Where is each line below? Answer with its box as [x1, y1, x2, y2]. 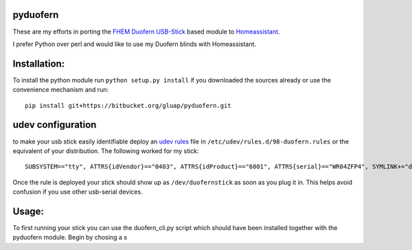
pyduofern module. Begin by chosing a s [12, 234, 127, 242]
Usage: [12, 205, 45, 217]
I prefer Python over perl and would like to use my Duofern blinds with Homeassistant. [12, 40, 257, 48]
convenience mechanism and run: [12, 86, 109, 94]
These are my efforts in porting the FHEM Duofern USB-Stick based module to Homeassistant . [12, 27, 281, 36]
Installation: [12, 58, 65, 69]
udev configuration [12, 119, 97, 130]
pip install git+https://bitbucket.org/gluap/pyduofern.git [25, 102, 231, 109]
